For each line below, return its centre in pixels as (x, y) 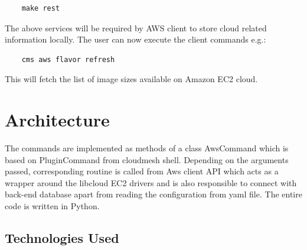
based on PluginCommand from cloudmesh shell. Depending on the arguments (147, 159)
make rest (41, 8)
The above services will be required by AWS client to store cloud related (136, 27)
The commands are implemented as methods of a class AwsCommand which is (147, 148)
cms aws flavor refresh (68, 59)
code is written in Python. (52, 206)
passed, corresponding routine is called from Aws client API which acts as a (142, 171)
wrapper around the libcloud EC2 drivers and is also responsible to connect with (151, 182)
